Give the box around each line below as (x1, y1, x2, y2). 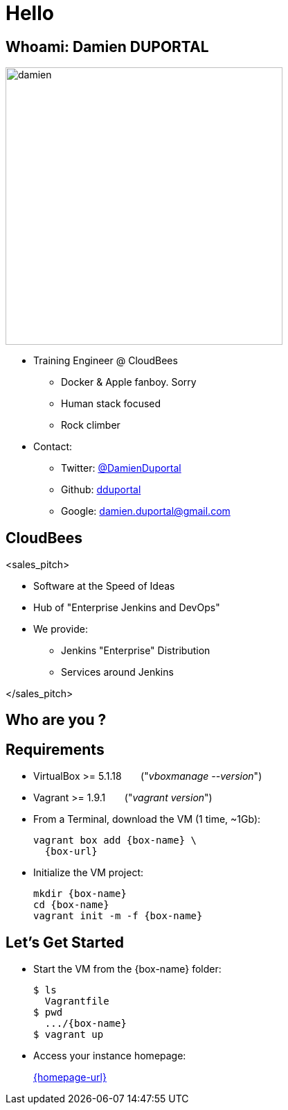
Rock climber (61, 419, 120, 432)
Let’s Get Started (6, 933, 124, 951)
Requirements (6, 740, 105, 758)
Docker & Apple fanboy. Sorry (61, 376, 197, 388)
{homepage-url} (33, 1071, 107, 1084)
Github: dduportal (61, 484, 141, 496)
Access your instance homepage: (33, 1050, 186, 1062)
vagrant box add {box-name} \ (33, 835, 197, 846)
